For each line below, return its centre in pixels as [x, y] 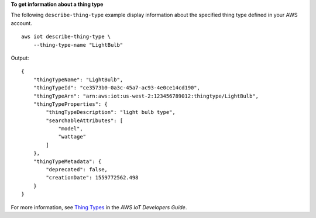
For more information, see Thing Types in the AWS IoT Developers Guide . [99, 207]
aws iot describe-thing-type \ [66, 37]
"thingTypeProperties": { [71, 104]
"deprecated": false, [77, 170]
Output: [20, 58]
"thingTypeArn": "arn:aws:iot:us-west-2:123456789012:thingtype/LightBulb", [146, 96]
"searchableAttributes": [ [85, 120]
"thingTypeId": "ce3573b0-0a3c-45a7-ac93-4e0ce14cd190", [116, 88]
